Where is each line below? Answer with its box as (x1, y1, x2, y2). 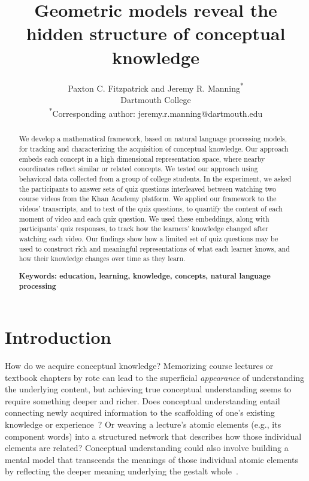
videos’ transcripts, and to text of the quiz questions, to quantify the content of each (19, 203, 283, 213)
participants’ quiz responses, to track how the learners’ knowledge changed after (19, 223, 268, 234)
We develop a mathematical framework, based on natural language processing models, (19, 134, 287, 144)
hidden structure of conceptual (26, 21, 286, 46)
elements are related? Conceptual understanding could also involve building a (5, 441, 289, 454)
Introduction (5, 325, 111, 349)
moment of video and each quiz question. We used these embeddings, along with (19, 213, 269, 223)
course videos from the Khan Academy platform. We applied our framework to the (19, 193, 277, 204)
